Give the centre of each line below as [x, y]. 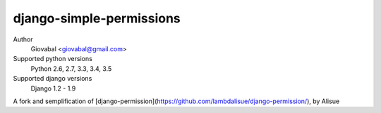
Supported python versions [53, 59]
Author [23, 39]
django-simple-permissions [97, 18]
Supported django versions [53, 79]
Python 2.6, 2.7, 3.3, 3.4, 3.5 [71, 68]
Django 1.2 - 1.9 [53, 88]
